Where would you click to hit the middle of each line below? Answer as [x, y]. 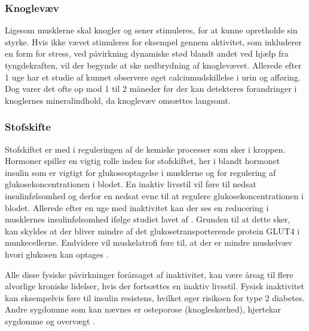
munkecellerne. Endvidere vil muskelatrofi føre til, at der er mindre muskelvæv [149, 242]
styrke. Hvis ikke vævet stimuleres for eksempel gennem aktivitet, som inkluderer [153, 41]
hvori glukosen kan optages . [57, 254]
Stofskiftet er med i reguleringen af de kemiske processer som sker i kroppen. [145, 149]
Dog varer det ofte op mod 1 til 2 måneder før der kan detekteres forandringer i [151, 89]
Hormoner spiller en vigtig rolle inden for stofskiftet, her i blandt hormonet [143, 161]
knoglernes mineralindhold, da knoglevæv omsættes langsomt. [118, 100]
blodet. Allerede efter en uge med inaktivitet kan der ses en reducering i [137, 207]
